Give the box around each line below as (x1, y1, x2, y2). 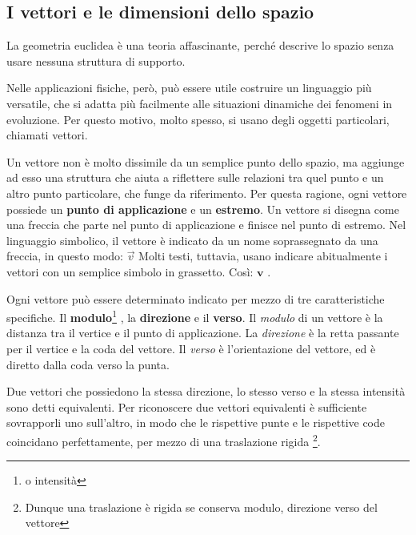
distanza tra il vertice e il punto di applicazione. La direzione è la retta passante (6, 324, 399, 341)
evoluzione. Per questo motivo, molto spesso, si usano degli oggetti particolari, (6, 111, 390, 127)
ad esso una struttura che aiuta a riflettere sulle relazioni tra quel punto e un (6, 169, 384, 186)
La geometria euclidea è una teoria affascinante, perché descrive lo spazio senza (6, 37, 394, 54)
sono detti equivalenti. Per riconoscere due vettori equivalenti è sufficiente (6, 398, 367, 415)
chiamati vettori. (6, 127, 88, 143)
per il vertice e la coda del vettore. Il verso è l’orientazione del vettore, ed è (6, 340, 376, 356)
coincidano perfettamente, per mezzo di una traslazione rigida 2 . (6, 430, 321, 449)
